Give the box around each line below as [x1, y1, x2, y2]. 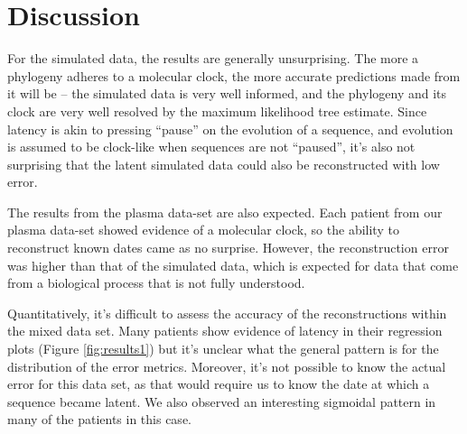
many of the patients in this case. [7, 410, 191, 429]
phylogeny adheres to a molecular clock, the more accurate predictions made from [7, 66, 461, 85]
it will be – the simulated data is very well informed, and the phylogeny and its [7, 84, 447, 103]
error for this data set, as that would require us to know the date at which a [7, 374, 430, 393]
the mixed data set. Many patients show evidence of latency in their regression [7, 321, 443, 340]
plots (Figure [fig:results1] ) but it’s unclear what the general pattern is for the [7, 339, 439, 358]
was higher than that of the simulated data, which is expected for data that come [7, 255, 459, 274]
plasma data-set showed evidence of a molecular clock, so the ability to [7, 220, 399, 239]
